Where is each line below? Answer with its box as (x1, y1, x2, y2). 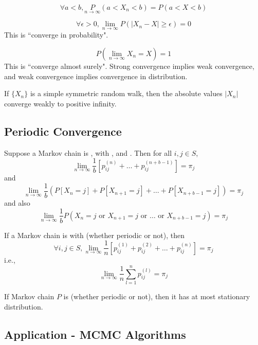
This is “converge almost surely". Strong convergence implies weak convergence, (4, 61, 254, 71)
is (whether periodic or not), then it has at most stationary (63, 290, 250, 301)
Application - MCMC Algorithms (4, 326, 186, 342)
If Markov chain (4, 290, 54, 301)
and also (4, 197, 30, 208)
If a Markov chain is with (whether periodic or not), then (4, 229, 185, 240)
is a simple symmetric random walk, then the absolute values (30, 88, 223, 99)
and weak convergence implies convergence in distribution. (4, 70, 188, 81)
